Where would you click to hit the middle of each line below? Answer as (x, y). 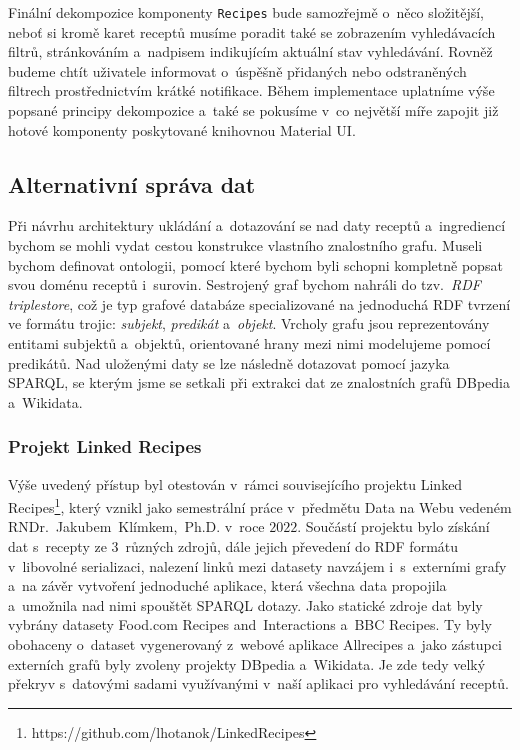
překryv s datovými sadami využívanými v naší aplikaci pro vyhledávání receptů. (258, 683)
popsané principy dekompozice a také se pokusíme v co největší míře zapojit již (253, 110)
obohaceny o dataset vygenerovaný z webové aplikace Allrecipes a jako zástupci (255, 643)
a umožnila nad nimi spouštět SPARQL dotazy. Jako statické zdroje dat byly (245, 604)
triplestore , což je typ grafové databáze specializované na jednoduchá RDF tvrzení (259, 303)
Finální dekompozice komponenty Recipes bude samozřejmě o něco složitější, (246, 12)
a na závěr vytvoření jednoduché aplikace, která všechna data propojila (227, 585)
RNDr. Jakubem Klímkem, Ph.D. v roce (136, 526)
